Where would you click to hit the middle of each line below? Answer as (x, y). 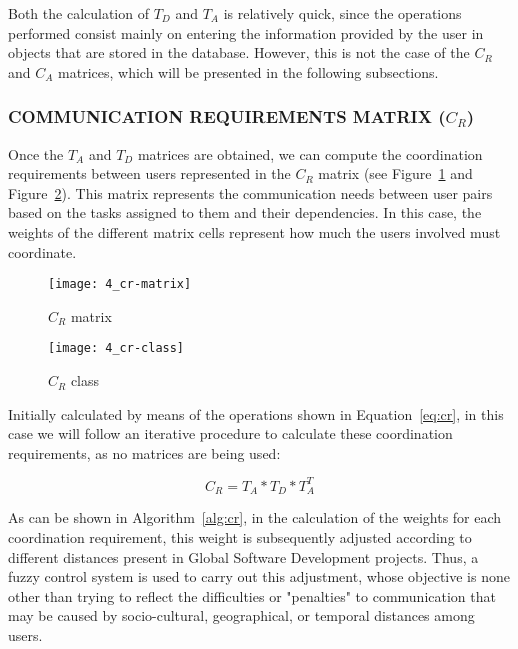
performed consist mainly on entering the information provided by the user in (246, 32)
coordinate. (42, 251)
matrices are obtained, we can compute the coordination (310, 153)
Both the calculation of (78, 13)
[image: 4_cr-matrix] (120, 284)
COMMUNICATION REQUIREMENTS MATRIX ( (227, 116)
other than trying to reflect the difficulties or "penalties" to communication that (252, 595)
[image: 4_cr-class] (116, 348)
